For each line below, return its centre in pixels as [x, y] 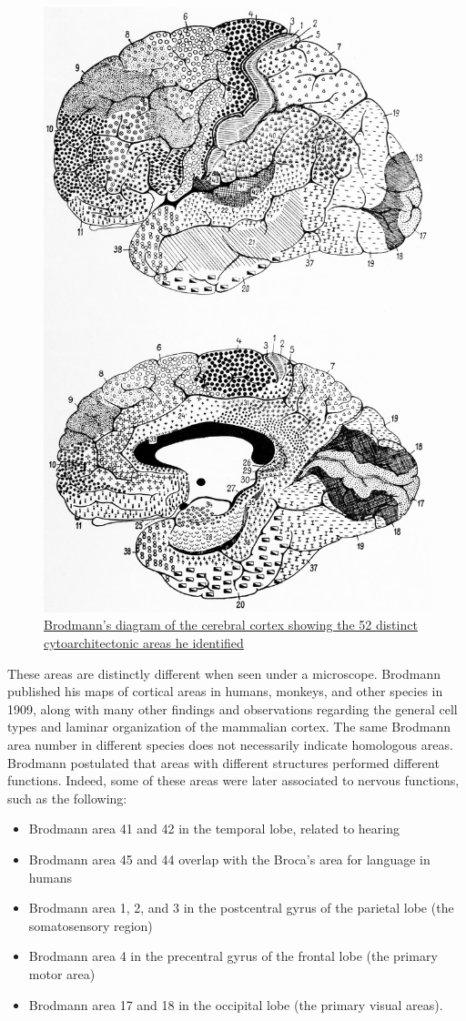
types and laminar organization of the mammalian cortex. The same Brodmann [229, 727]
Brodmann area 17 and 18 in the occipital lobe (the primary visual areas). [236, 1004]
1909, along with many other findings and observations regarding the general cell [233, 708]
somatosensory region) [91, 925]
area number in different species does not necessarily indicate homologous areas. [230, 745]
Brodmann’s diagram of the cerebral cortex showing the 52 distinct [231, 625]
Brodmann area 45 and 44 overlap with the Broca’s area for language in [229, 859]
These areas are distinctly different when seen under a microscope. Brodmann [224, 673]
